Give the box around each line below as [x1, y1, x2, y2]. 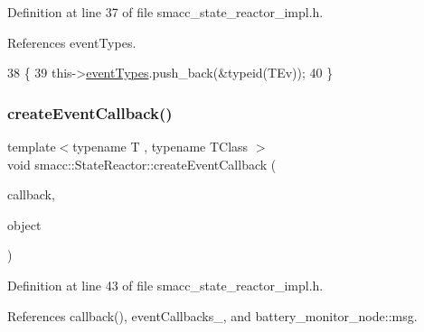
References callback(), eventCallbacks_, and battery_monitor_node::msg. [7, 306, 418, 325]
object [7, 215, 42, 234]
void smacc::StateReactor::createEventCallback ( [7, 154, 277, 173]
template [7, 137, 56, 155]
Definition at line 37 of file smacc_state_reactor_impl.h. [7, 3, 324, 21]
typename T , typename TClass [72, 137, 249, 155]
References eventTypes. [7, 32, 137, 51]
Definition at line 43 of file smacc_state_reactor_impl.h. [7, 275, 324, 294]
